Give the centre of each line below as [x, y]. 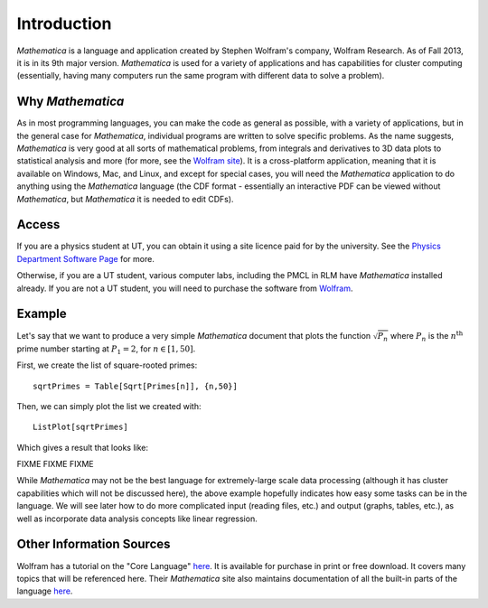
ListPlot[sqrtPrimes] [80, 427]
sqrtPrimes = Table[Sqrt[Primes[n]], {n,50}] [136, 386]
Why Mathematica [70, 102]
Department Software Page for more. [86, 258]
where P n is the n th [427, 336]
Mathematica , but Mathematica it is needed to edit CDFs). [125, 199]
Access [38, 224]
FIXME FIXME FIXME [55, 464]
